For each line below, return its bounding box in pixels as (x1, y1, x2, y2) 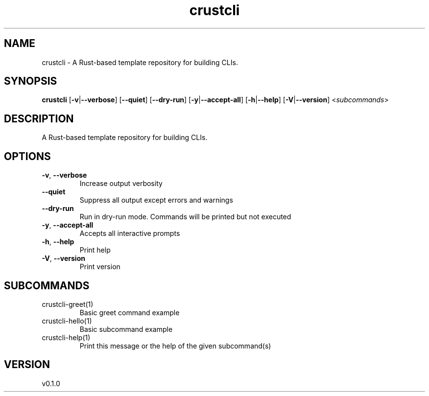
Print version (79, 262, 120, 271)
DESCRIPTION (4, 112, 74, 125)
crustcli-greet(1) (42, 300, 94, 308)
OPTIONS (4, 150, 51, 163)
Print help (79, 246, 111, 255)
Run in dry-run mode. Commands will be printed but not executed (79, 212, 291, 221)
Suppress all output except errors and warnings (79, 196, 233, 205)
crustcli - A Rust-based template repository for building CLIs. (42, 58, 238, 67)
